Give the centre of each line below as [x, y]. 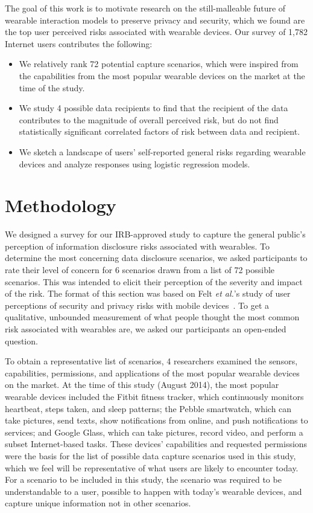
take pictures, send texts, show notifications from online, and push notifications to [156, 420]
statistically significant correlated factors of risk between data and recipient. [160, 131]
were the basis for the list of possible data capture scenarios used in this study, [150, 455]
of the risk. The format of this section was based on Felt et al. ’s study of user [148, 293]
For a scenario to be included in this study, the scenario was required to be [143, 479]
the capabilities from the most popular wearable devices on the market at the [162, 75]
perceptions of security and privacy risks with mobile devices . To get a [137, 305]
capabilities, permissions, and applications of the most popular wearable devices [152, 373]
